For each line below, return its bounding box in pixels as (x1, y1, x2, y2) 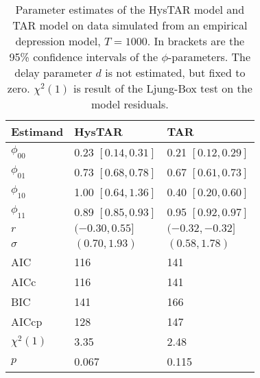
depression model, (15, 33, 101, 49)
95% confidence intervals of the (9, 49, 158, 64)
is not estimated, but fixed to (105, 64, 246, 80)
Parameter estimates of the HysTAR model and (15, 1, 245, 17)
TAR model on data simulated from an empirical (12, 17, 248, 33)
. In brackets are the (147, 33, 245, 49)
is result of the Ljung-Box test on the (73, 80, 252, 96)
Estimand (11, 123, 64, 139)
